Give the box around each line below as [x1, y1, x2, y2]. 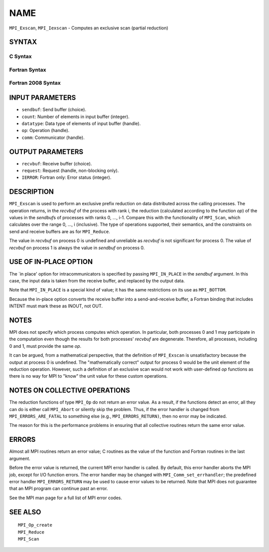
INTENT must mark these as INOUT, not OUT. [9, 303, 103, 309]
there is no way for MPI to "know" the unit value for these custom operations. [9, 373, 168, 379]
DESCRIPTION [9, 187, 54, 196]
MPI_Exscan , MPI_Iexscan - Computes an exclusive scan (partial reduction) [9, 25, 169, 31]
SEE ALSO [9, 508, 41, 516]
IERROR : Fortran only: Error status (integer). [21, 174, 112, 180]
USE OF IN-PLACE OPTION [9, 258, 93, 266]
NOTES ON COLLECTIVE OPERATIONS [9, 386, 131, 395]
